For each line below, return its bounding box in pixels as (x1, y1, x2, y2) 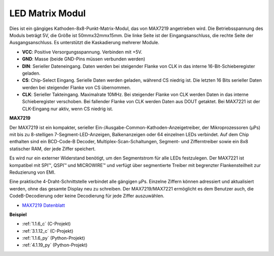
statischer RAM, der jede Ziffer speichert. (9, 145, 96, 152)
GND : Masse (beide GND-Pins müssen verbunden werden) (22, 56, 146, 62)
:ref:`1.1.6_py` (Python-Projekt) (22, 235, 85, 241)
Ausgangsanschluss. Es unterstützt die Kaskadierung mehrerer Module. (9, 40, 160, 46)
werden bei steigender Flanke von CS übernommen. (22, 84, 131, 90)
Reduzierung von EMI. (9, 169, 56, 175)
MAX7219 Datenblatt (22, 202, 65, 208)
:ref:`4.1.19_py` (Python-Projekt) (22, 242, 88, 248)
